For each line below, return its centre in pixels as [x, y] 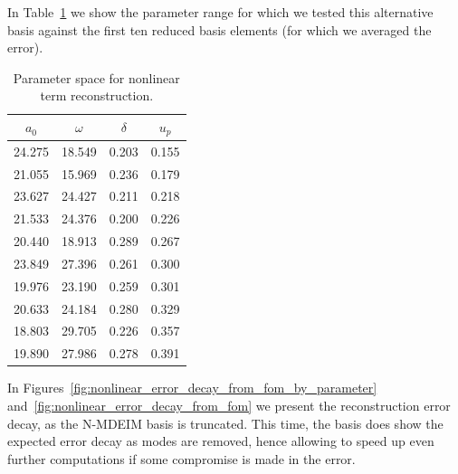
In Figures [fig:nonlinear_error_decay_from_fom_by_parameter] [192, 388]
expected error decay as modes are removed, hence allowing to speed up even [221, 441]
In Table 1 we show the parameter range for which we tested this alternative [220, 12]
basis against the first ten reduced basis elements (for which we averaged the [219, 29]
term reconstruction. [97, 95]
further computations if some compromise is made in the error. [181, 458]
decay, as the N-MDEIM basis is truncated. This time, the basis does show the [225, 423]
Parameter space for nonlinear [96, 77]
